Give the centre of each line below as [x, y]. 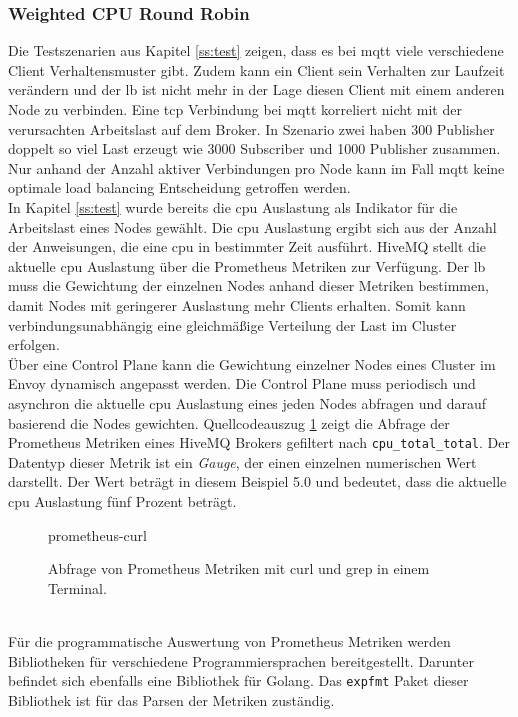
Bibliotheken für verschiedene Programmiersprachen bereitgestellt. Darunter [241, 660]
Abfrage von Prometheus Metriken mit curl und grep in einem [239, 568]
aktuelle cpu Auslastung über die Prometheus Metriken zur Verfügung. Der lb [247, 265]
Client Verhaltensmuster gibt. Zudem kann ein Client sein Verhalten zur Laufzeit [256, 69]
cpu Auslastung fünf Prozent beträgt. [122, 500]
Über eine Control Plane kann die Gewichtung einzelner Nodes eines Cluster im [252, 363]
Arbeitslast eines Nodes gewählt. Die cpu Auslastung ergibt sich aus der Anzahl [252, 226]
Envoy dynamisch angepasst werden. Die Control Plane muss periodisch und [242, 383]
